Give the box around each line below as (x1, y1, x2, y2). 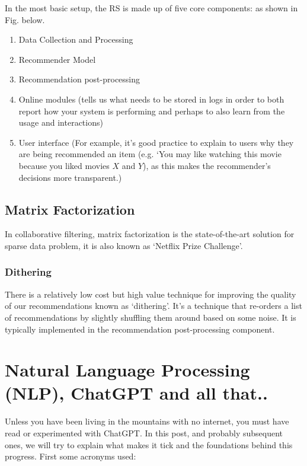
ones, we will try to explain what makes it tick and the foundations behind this (5, 438, 293, 451)
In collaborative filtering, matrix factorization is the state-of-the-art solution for (5, 228, 295, 240)
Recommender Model (18, 53, 96, 65)
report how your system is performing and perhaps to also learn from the (18, 104, 285, 117)
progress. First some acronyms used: (5, 450, 136, 462)
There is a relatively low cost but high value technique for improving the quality (5, 288, 296, 300)
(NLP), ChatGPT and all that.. (5, 381, 268, 405)
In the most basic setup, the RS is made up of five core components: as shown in (5, 2, 298, 14)
